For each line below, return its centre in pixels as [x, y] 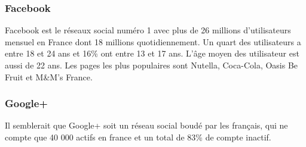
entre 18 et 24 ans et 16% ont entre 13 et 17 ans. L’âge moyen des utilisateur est [152, 53]
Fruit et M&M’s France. [49, 76]
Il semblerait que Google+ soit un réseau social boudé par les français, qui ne [146, 125]
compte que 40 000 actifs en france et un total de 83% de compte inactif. [138, 137]
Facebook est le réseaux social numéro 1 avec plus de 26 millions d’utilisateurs [148, 30]
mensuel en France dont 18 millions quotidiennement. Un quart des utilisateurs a [153, 41]
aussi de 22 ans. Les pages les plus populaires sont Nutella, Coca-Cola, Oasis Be [152, 65]
